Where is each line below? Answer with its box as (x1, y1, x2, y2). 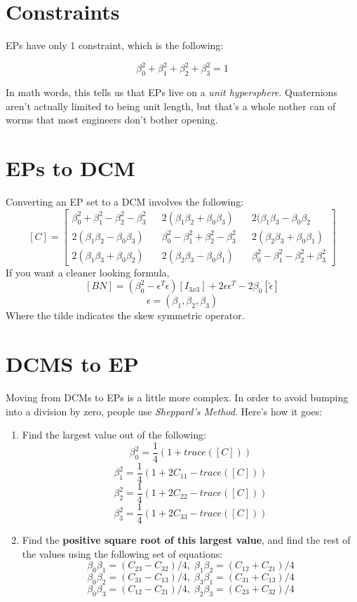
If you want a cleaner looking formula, (6, 265, 170, 279)
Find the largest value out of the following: (22, 427, 206, 442)
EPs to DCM (6, 153, 135, 182)
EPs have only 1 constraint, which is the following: (6, 38, 224, 53)
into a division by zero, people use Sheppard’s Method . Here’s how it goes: (6, 403, 323, 418)
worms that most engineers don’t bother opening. (6, 112, 218, 127)
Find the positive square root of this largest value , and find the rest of (22, 532, 351, 547)
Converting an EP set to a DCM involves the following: (6, 194, 244, 208)
